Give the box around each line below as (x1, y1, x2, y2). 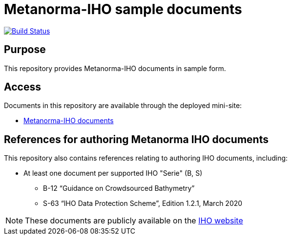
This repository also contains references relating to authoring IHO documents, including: (4, 154, 288, 163)
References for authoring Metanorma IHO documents (4, 133, 269, 146)
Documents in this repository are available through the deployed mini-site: (4, 101, 242, 110)
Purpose (4, 43, 46, 56)
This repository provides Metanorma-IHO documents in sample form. (4, 64, 226, 73)
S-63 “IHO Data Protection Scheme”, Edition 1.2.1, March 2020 (43, 199, 243, 208)
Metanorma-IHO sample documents (4, 1, 242, 18)
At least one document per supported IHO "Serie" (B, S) (23, 169, 203, 178)
